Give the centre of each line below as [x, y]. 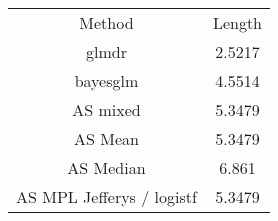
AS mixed [106, 109]
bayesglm [106, 80]
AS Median [106, 167]
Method [106, 22]
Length [237, 22]
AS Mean [106, 138]
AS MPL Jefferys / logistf [106, 196]
